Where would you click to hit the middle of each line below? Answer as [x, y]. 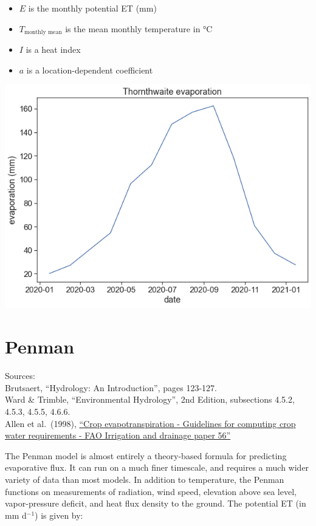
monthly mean [43, 32]
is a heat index [53, 50]
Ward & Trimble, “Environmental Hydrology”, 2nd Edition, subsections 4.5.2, [150, 399]
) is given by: [59, 515]
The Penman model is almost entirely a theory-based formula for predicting [146, 455]
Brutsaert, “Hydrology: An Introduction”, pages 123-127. [111, 387]
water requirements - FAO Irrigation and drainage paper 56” [118, 435]
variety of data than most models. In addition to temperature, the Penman [145, 479]
